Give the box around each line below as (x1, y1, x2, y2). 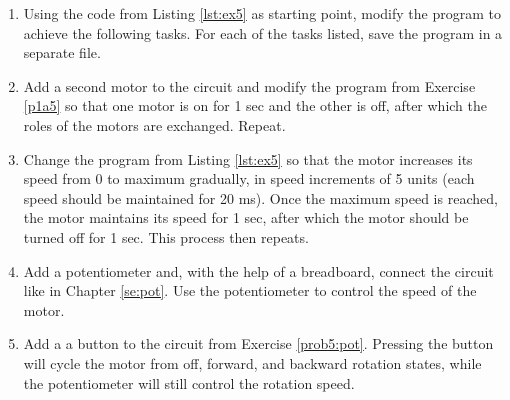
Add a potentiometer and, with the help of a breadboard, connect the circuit (23, 260, 494, 281)
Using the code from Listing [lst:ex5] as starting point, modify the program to (23, 3, 501, 23)
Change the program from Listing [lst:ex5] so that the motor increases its (23, 148, 473, 169)
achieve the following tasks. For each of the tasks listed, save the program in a (23, 22, 503, 43)
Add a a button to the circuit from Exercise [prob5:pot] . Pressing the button (23, 333, 494, 354)
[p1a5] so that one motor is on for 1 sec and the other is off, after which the (23, 95, 488, 116)
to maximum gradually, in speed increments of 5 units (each (107, 168, 475, 189)
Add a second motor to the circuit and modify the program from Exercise (23, 75, 476, 96)
